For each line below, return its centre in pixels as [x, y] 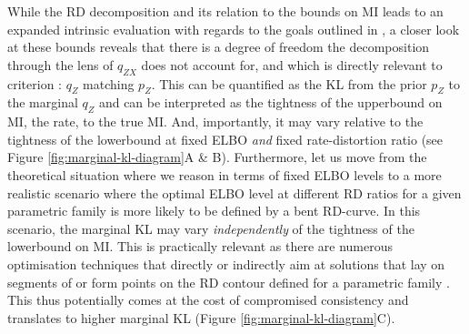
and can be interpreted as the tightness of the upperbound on [270, 102]
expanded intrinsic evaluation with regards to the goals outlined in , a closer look [234, 29]
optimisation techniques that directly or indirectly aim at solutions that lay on [226, 263]
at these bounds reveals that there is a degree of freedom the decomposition [219, 47]
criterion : [35, 83]
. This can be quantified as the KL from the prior [289, 83]
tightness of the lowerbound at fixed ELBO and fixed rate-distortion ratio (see [225, 139]
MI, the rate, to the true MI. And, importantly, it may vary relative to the [215, 121]
